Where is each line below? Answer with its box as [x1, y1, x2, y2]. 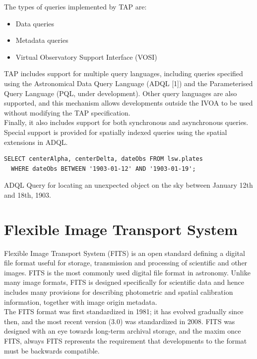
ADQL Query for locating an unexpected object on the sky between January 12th [4, 180, 253, 190]
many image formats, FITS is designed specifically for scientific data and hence [4, 277, 245, 287]
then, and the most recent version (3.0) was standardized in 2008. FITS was [4, 316, 235, 326]
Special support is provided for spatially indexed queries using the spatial [4, 126, 227, 137]
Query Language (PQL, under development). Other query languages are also [4, 88, 237, 98]
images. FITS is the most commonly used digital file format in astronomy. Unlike [4, 267, 251, 277]
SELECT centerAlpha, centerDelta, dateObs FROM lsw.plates [4, 155, 203, 163]
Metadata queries [15, 35, 68, 45]
